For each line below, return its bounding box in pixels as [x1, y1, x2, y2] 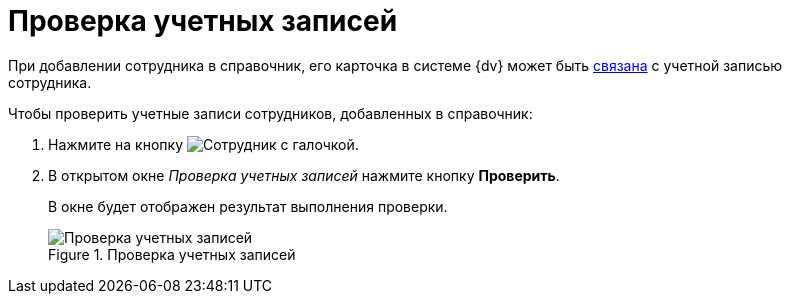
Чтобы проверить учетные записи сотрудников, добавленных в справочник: [8, 104, 533, 122]
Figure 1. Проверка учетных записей [48, 245, 296, 263]
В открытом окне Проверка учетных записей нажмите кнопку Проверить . [48, 166, 560, 184]
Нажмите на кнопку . [48, 135, 359, 153]
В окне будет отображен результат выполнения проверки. [48, 197, 448, 215]
